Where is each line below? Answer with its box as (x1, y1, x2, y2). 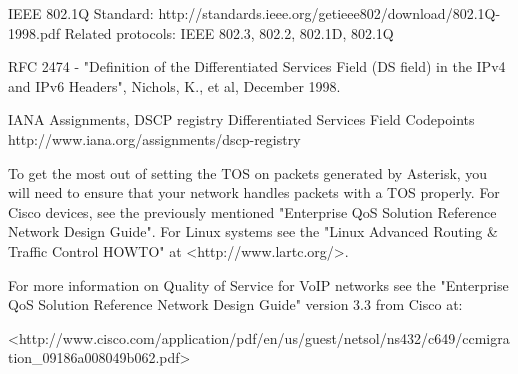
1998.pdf (8, 22, 61, 43)
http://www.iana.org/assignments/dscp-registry (8, 128, 301, 149)
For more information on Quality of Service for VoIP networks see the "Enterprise (8, 274, 509, 295)
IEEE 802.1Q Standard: (8, 3, 154, 23)
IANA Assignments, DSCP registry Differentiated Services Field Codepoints (8, 109, 475, 130)
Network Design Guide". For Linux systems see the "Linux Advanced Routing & (8, 221, 498, 242)
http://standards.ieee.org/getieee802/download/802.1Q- (158, 3, 501, 23)
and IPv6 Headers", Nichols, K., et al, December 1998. (8, 75, 341, 96)
